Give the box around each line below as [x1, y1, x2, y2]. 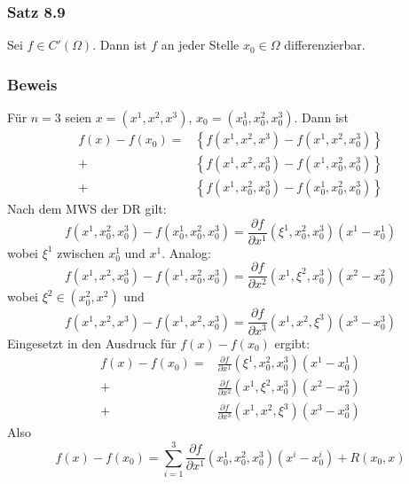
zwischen [57, 243, 105, 262]
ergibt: [274, 333, 311, 352]
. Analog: [161, 243, 211, 262]
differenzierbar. [284, 35, 366, 54]
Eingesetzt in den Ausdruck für [7, 333, 177, 352]
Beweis [7, 73, 58, 95]
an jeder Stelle [161, 35, 240, 54]
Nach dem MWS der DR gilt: [7, 199, 167, 218]
